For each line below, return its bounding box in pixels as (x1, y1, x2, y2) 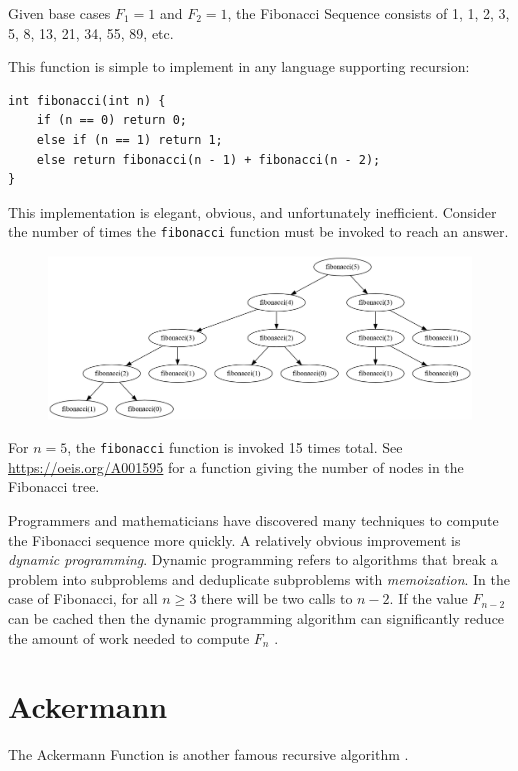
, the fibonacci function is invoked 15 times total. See (67, 437, 403, 458)
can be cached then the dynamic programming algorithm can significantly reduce (8, 607, 505, 628)
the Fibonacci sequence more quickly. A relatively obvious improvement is (8, 529, 461, 550)
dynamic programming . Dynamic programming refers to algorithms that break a (8, 549, 498, 570)
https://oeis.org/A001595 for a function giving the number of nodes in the (8, 456, 464, 477)
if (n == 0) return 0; (36, 113, 187, 128)
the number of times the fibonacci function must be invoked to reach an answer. (8, 221, 509, 242)
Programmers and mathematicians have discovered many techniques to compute (8, 509, 499, 530)
